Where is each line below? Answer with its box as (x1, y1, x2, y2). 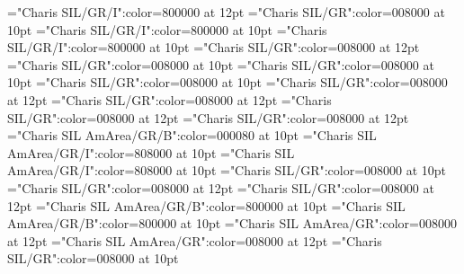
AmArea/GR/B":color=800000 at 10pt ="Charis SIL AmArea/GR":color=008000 (7, 214, 457, 233)
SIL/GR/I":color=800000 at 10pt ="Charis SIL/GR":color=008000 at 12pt (7, 38, 420, 57)
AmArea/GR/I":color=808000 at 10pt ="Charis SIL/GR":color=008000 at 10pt (7, 161, 447, 180)
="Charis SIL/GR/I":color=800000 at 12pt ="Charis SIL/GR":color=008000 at (7, 3, 445, 21)
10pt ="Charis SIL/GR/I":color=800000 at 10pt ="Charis (7, 20, 327, 39)
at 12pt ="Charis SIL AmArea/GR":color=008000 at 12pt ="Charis (7, 231, 382, 250)
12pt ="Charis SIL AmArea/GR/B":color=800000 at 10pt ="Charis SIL (7, 196, 406, 215)
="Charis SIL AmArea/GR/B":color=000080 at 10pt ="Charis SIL (7, 126, 377, 145)
